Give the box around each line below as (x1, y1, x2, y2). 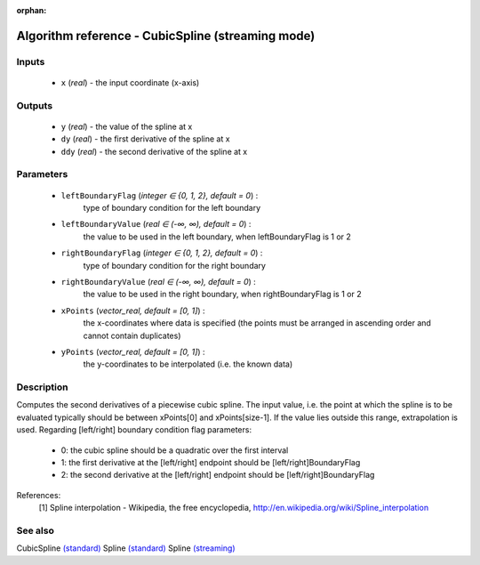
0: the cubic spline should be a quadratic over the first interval (60, 445, 289, 456)
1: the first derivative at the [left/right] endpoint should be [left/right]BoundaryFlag (60, 457, 361, 468)
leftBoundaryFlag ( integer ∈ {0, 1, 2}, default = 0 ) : (60, 190, 259, 200)
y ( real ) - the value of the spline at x (60, 121, 193, 132)
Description (16, 381, 68, 393)
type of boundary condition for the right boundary (83, 260, 267, 270)
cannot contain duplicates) (83, 330, 181, 341)
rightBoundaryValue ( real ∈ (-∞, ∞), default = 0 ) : (60, 277, 257, 287)
